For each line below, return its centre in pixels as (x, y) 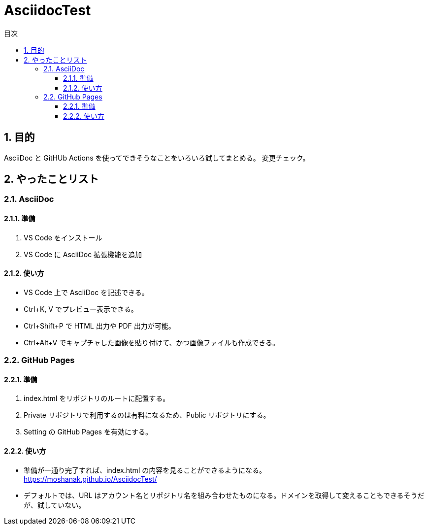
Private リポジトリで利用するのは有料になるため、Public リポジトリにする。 (147, 415)
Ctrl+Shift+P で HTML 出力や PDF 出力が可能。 (99, 326)
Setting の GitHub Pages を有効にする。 (88, 432)
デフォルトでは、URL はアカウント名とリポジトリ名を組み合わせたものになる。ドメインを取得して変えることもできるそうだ (224, 495)
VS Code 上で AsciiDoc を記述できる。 (86, 292)
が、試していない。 (55, 505)
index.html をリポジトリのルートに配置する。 (97, 398)
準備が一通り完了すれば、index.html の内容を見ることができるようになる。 (145, 470)
